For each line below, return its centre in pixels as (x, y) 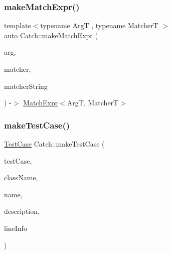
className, (21, 177)
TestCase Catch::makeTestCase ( (54, 144)
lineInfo (16, 228)
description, (22, 211)
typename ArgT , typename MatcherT (99, 25)
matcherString (26, 86)
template (18, 25)
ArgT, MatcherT (93, 103)
